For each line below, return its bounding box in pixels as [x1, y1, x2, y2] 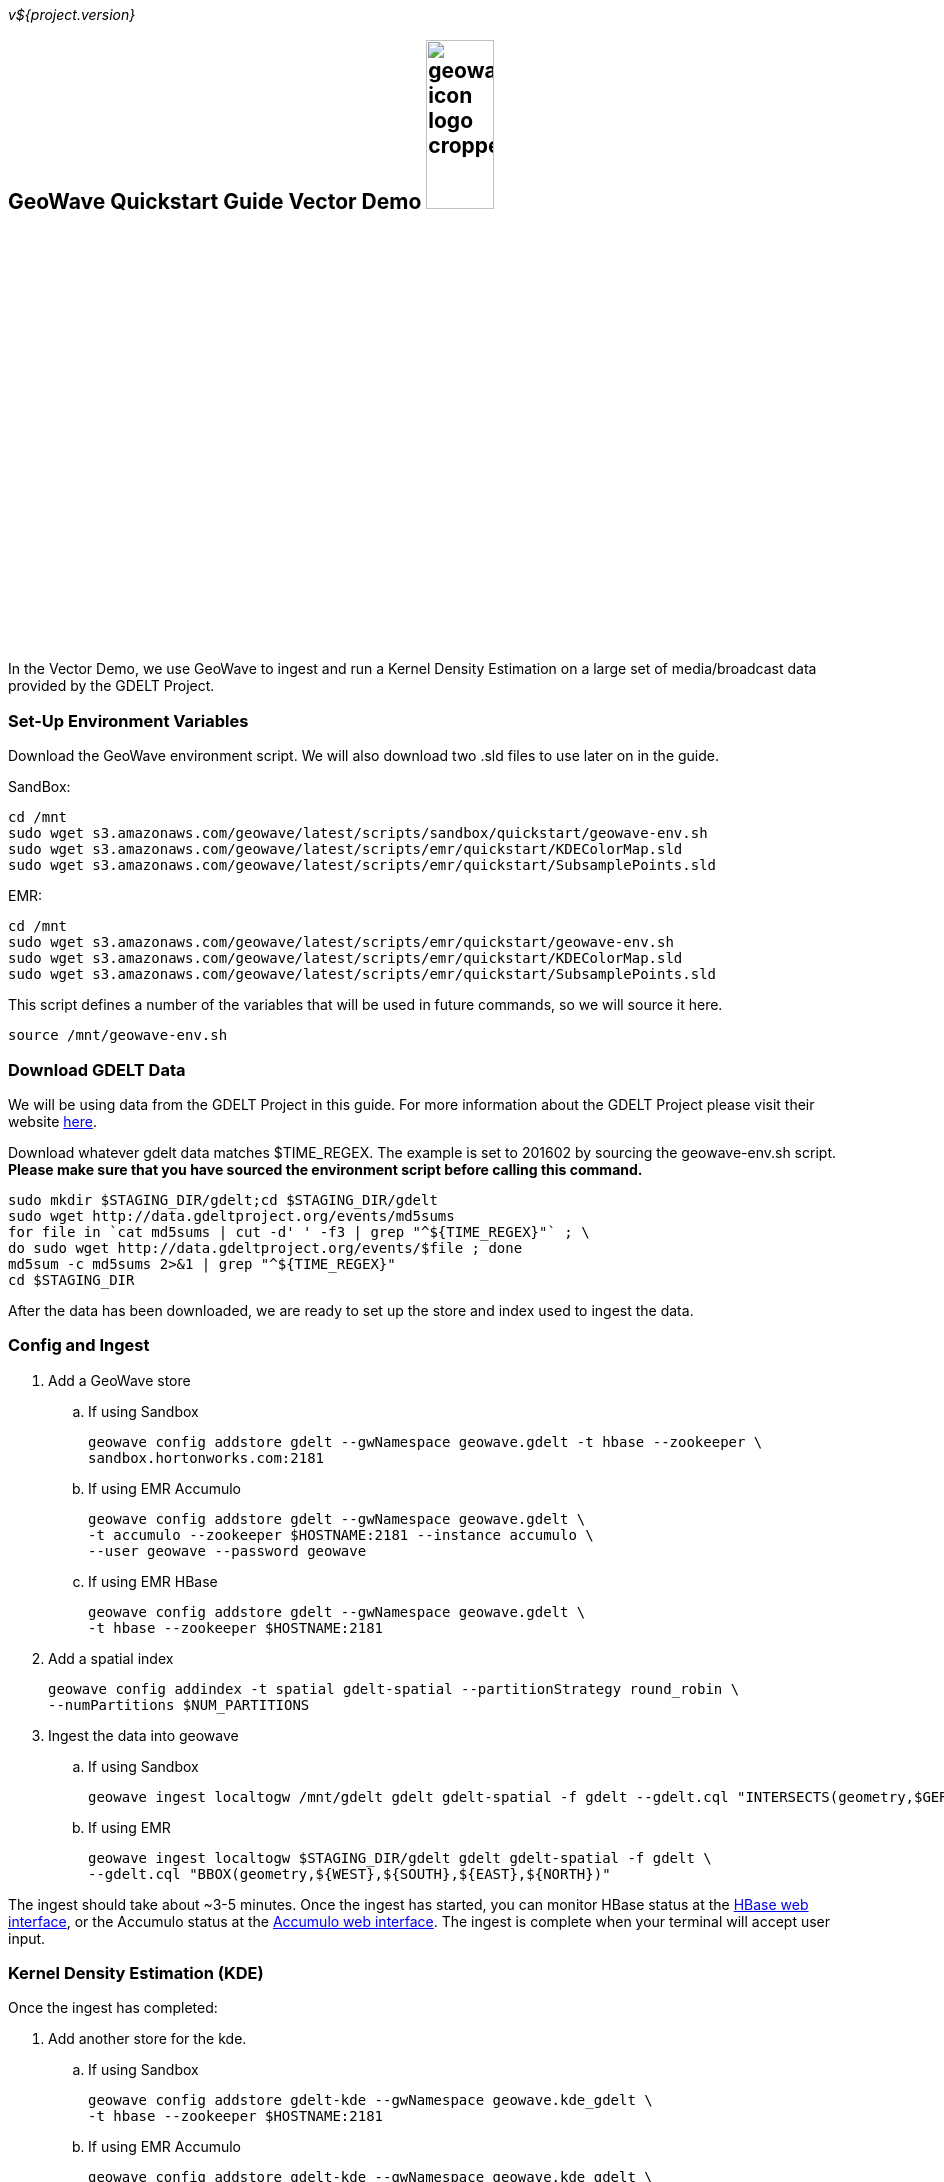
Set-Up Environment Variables [8, 710, 249, 731]
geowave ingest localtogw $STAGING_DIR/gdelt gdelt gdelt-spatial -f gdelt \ [88, 1849, 712, 1866]
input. [8, 1929, 46, 1947]
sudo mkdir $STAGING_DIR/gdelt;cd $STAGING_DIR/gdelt [8, 1191, 438, 1208]
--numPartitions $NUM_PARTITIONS [48, 1696, 310, 1713]
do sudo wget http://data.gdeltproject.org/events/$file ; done [8, 1239, 523, 1256]
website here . [8, 1112, 97, 1130]
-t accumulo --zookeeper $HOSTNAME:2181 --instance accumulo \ [88, 1526, 594, 1543]
